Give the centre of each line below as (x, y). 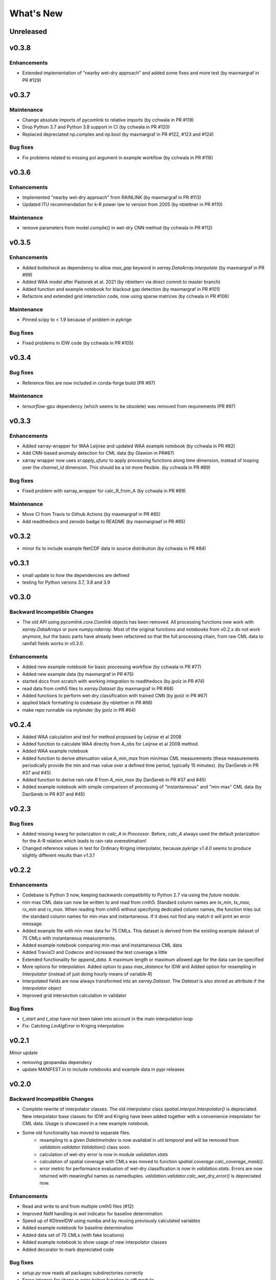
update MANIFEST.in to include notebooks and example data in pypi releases (103, 1069)
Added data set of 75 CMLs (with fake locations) (73, 1235)
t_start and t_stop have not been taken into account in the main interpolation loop (108, 1018)
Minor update (24, 1053)
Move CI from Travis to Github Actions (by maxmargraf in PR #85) (91, 514)
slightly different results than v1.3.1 (58, 856)
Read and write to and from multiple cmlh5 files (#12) (78, 1206)
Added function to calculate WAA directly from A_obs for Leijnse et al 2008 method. (111, 744)
